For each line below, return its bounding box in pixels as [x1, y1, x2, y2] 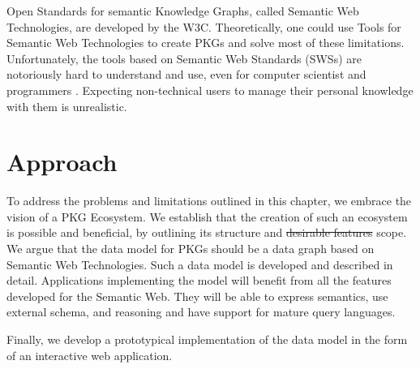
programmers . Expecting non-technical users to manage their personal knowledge [6, 81, 414, 98]
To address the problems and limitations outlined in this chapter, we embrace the [6, 192, 412, 209]
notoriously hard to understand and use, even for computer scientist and [6, 66, 366, 83]
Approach [6, 145, 118, 178]
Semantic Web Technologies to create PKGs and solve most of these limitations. [6, 34, 405, 51]
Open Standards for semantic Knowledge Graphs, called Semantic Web [6, 2, 359, 19]
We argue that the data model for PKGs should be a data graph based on [6, 240, 375, 257]
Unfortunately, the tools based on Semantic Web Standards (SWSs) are [6, 49, 362, 67]
